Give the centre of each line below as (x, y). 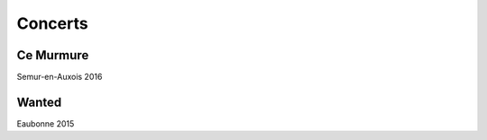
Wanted (39, 102)
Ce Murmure (53, 55)
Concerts (53, 23)
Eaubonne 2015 (46, 123)
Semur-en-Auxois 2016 (60, 77)
